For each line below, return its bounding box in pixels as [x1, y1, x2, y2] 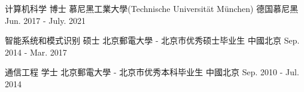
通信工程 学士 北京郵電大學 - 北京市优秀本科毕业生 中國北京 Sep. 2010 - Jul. [5, 66, 299, 78]
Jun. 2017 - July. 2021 [5, 14, 86, 26]
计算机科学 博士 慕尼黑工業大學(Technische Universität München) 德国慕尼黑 [5, 2, 299, 14]
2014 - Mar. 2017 [5, 45, 67, 58]
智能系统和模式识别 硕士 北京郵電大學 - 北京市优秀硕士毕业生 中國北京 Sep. [5, 34, 300, 47]
